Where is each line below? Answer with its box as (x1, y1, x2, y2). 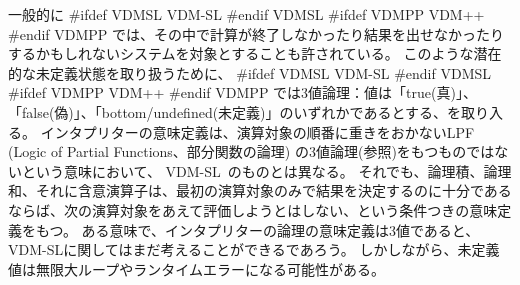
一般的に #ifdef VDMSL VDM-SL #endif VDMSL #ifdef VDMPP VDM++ (8, 4, 485, 24)
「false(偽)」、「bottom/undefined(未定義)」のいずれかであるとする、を (8, 101, 461, 122)
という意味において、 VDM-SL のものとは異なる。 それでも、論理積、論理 (21, 160, 512, 181)
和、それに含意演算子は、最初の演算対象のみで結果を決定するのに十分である (8, 180, 512, 201)
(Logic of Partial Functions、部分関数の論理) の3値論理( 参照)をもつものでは (8, 141, 495, 162)
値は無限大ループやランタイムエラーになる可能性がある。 (8, 258, 385, 279)
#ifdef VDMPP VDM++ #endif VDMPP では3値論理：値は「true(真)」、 (8, 82, 477, 103)
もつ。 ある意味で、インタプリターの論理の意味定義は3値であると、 (35, 219, 480, 240)
